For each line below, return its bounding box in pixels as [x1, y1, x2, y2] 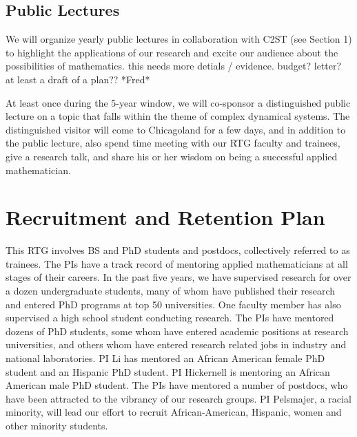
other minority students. [6, 418, 108, 432]
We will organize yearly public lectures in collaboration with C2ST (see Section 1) [6, 32, 352, 46]
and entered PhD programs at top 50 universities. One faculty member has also [6, 297, 341, 311]
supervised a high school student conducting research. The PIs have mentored [6, 310, 334, 325]
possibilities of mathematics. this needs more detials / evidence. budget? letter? [6, 58, 342, 73]
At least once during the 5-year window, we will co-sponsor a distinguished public [6, 95, 351, 109]
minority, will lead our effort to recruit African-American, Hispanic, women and [6, 405, 342, 419]
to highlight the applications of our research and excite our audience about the [6, 45, 338, 59]
